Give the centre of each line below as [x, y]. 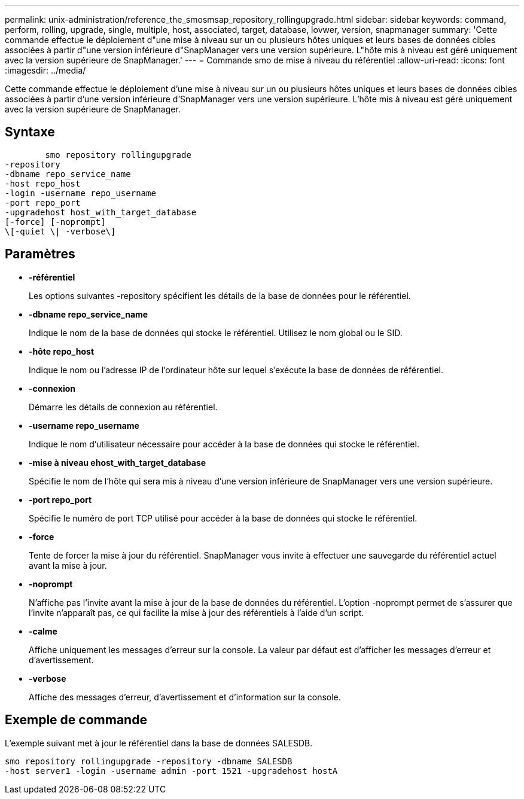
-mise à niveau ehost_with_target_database [118, 462]
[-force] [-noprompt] [55, 222]
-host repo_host [43, 183]
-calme [43, 631]
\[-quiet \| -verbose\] [60, 231]
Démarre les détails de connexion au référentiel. [123, 407]
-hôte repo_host [62, 351]
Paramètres [40, 254]
